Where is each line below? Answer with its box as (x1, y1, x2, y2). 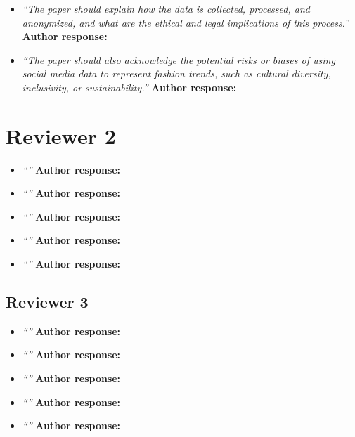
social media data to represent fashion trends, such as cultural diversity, (22, 66, 331, 81)
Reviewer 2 (6, 121, 116, 150)
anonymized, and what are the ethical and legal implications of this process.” (22, 15, 349, 30)
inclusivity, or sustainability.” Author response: (22, 79, 237, 94)
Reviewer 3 (6, 291, 89, 313)
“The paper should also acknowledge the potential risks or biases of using (22, 52, 335, 67)
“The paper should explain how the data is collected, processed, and (22, 1, 310, 15)
